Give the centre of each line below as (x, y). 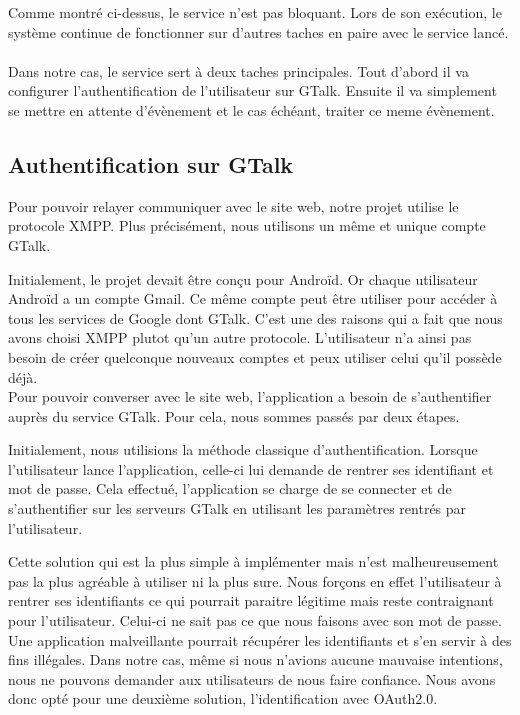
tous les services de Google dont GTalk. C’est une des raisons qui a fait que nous (255, 317)
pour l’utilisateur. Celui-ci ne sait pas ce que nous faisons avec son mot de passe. (255, 620)
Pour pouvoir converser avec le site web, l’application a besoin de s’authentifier (250, 396)
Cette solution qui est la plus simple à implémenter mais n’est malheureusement (253, 561)
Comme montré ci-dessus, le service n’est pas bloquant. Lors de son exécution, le (255, 12)
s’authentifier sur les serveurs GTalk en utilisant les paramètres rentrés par (237, 508)
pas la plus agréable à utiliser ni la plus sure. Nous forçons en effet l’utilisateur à (255, 580)
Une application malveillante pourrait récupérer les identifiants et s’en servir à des (260, 639)
